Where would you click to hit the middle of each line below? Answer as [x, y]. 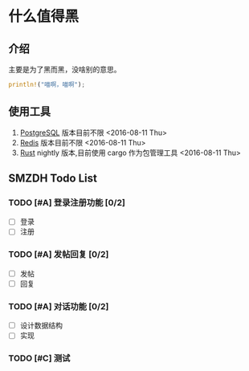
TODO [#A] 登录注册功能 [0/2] [67, 203]
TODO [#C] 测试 [39, 358]
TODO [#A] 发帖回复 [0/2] [59, 255]
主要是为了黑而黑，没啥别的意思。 [65, 69]
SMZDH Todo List [53, 179]
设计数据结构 [41, 325]
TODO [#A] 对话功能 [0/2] [59, 306]
